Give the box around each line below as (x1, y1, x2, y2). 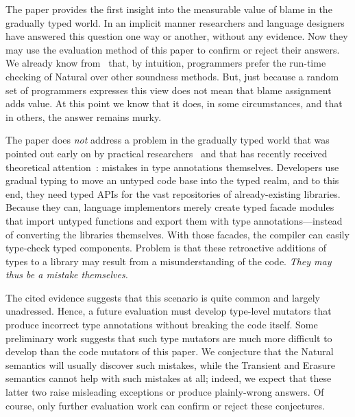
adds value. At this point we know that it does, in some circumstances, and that (5, 96, 343, 111)
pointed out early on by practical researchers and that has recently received (5, 146, 328, 160)
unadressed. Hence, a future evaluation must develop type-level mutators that (5, 304, 332, 318)
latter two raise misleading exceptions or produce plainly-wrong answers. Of (5, 385, 324, 399)
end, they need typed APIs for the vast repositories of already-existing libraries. (5, 186, 341, 201)
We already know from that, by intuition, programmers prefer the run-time (5, 56, 326, 70)
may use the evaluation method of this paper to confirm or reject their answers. (5, 42, 340, 56)
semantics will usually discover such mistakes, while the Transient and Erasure (5, 357, 335, 372)
